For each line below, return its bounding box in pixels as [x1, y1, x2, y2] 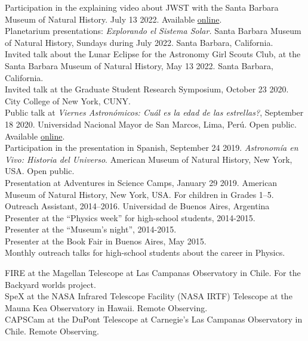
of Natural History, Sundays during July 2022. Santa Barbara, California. [5, 36, 273, 48]
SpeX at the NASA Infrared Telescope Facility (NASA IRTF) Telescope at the [5, 290, 292, 302]
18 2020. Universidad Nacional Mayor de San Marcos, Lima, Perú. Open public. [5, 117, 297, 130]
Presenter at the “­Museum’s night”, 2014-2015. [5, 223, 177, 235]
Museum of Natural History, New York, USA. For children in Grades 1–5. [5, 188, 274, 200]
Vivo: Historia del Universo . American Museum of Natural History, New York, [5, 153, 292, 165]
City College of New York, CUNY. [5, 94, 131, 107]
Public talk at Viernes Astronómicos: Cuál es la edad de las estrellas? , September [5, 106, 304, 119]
